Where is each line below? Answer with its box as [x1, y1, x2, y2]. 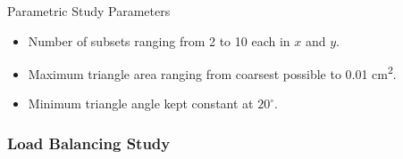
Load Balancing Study [7, 131, 171, 154]
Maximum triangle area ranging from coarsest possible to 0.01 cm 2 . [28, 62, 397, 83]
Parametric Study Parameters [7, 2, 171, 20]
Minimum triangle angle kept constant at [28, 94, 254, 113]
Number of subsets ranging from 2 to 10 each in [28, 31, 290, 50]
